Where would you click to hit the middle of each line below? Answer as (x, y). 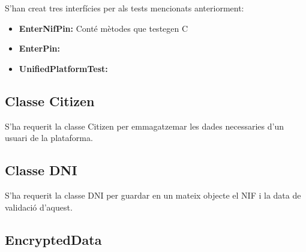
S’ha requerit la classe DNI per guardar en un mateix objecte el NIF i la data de (153, 195)
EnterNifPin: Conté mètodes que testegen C (103, 28)
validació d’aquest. (39, 207)
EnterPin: (40, 48)
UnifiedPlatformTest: (63, 68)
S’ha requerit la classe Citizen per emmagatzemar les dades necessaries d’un (144, 126)
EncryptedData (53, 239)
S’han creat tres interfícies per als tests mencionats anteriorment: (124, 8)
